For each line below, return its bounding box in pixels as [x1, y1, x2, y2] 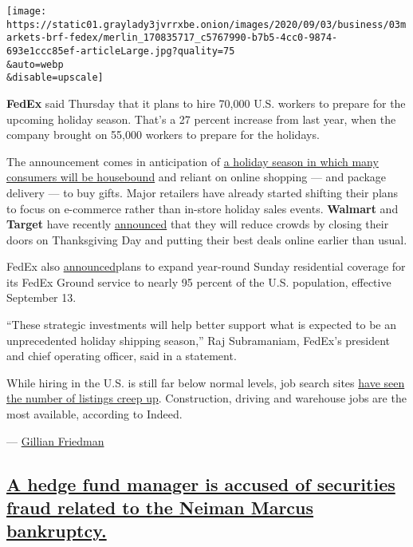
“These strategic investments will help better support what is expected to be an [6, 316, 396, 333]
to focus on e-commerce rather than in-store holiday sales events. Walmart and [6, 200, 399, 216]
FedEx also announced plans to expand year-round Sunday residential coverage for [6, 258, 406, 275]
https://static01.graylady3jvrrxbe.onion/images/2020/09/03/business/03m [6, 18, 407, 30]
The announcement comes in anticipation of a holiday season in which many [6, 153, 379, 169]
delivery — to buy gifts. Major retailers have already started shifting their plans [6, 184, 399, 200]
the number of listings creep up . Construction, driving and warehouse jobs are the [6, 390, 407, 406]
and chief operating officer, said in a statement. [6, 347, 237, 364]
